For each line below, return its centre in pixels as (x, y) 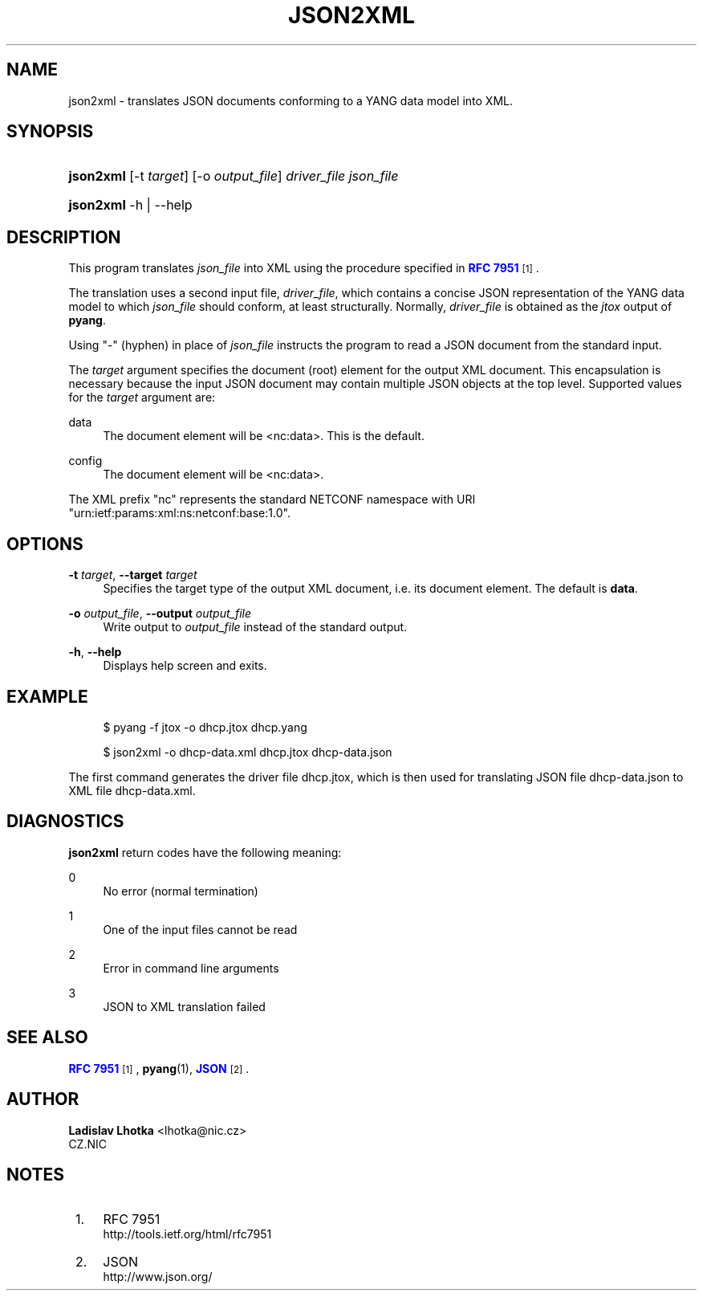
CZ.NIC (87, 1144)
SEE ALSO (47, 1038)
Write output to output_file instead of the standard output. (255, 627)
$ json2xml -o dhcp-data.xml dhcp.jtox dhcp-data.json (248, 752)
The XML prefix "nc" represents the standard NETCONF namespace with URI (272, 500)
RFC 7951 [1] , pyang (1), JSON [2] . (159, 1068)
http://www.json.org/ (158, 1277)
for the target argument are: (142, 398)
